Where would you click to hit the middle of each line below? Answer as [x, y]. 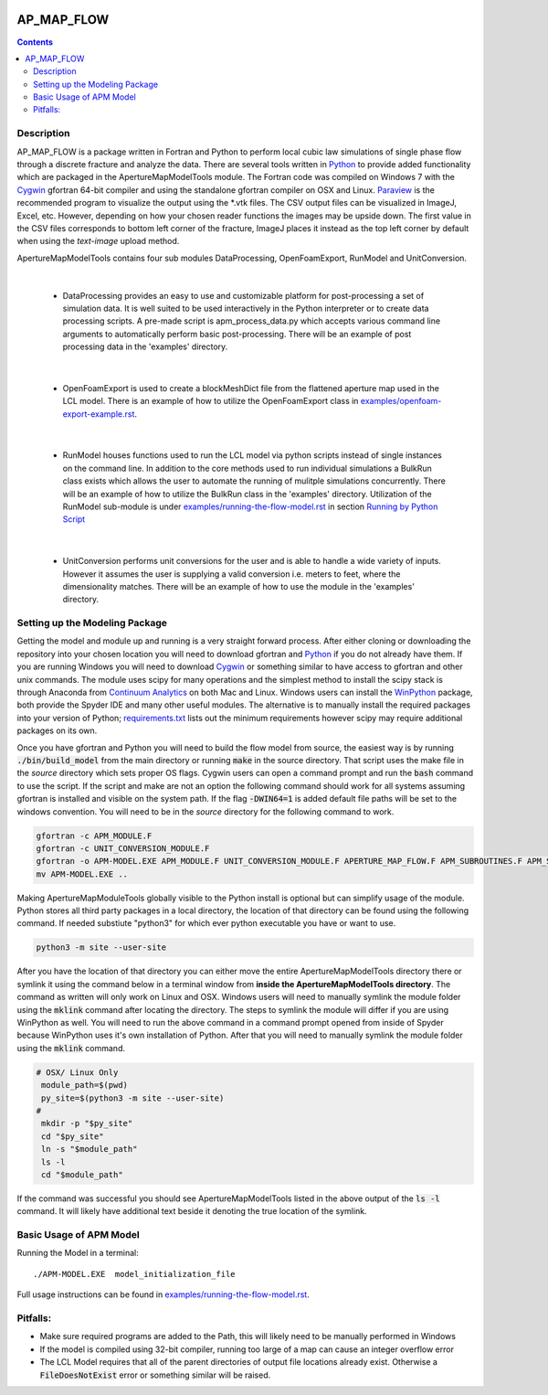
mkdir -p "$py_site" [87, 1123]
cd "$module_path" [82, 1174]
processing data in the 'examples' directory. [145, 346]
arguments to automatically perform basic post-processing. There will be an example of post [237, 334]
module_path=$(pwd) [84, 1085]
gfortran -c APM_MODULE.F [94, 836]
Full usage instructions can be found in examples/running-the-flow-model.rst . [163, 1294]
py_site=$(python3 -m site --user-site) [133, 1098]
